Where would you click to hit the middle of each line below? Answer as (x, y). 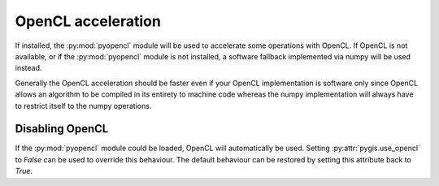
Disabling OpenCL (62, 129)
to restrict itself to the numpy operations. (83, 106)
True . (24, 171)
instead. (28, 68)
